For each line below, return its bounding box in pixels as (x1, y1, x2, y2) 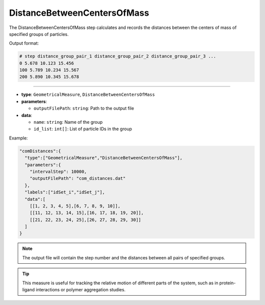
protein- (219, 280, 236, 286)
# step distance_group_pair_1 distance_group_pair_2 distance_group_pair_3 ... (19, 54, 216, 59)
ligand (22, 287, 35, 293)
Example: (9, 135, 28, 141)
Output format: (9, 40, 39, 46)
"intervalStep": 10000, (29, 168, 87, 174)
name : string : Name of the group (33, 119, 103, 125)
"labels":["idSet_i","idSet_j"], (25, 190, 105, 195)
